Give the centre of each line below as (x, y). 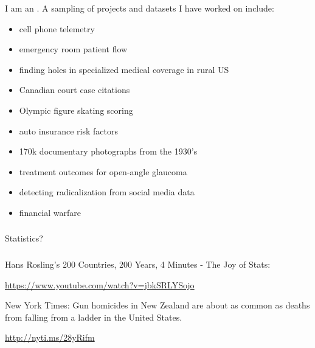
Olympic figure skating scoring (76, 110)
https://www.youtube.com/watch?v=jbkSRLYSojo (100, 284)
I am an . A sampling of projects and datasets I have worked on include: (140, 8)
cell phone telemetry (57, 28)
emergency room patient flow (73, 49)
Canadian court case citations (74, 90)
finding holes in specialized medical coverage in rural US (124, 69)
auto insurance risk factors (68, 130)
